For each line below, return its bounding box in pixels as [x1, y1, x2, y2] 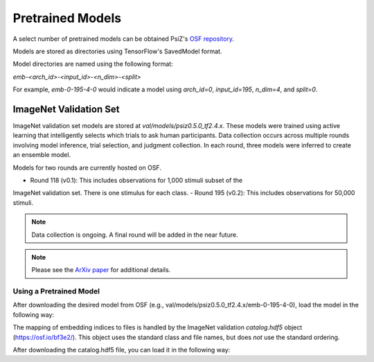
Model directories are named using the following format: [12, 60, 173, 69]
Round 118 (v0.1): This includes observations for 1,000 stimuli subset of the [30, 176, 242, 184]
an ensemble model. [12, 151, 71, 159]
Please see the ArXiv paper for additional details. [31, 266, 171, 274]
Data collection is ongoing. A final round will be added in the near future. [31, 230, 238, 239]
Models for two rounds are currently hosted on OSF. [12, 163, 162, 172]
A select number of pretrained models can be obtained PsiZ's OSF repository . [12, 35, 235, 43]
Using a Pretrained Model [12, 287, 100, 296]
